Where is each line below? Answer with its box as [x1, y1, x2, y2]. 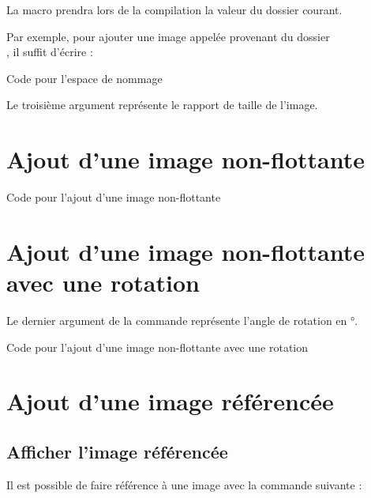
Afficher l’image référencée [6, 439, 228, 463]
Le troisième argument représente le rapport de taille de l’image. [6, 96, 318, 113]
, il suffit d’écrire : [6, 43, 93, 60]
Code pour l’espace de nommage [6, 70, 163, 86]
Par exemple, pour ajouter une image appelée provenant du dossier [6, 28, 330, 44]
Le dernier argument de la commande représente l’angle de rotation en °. [6, 312, 358, 328]
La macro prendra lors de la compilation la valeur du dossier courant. [6, 2, 343, 17]
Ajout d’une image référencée [6, 385, 334, 417]
